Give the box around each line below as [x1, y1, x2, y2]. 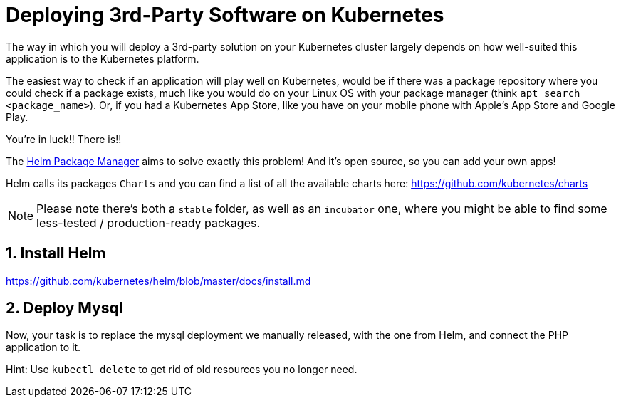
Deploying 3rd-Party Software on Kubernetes [6, 3, 444, 27]
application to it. [6, 341, 81, 354]
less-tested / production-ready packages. [36, 215, 261, 230]
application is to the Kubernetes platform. [6, 52, 199, 65]
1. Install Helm [6, 244, 106, 263]
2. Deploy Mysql [6, 299, 123, 318]
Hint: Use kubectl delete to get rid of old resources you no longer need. [6, 363, 358, 376]
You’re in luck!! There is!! [6, 132, 122, 145]
